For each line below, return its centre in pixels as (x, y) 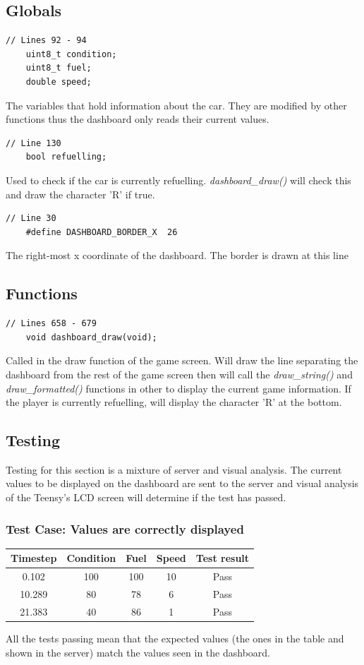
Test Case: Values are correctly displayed (125, 528)
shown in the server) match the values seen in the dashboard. (138, 652)
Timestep (34, 558)
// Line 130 (34, 143)
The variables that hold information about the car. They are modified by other (176, 105)
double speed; (59, 82)
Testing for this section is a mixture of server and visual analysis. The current (174, 469)
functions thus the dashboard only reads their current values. (138, 119)
